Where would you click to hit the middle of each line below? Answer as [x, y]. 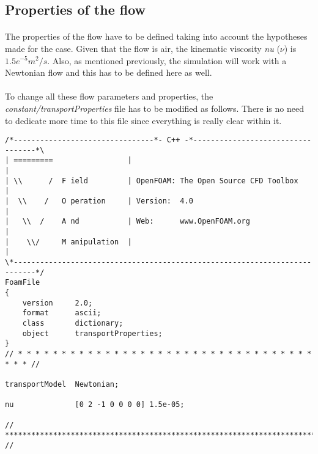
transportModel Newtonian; [62, 384]
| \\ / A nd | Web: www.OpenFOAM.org [128, 222]
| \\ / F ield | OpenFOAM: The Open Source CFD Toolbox [152, 181]
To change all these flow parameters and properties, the [109, 96]
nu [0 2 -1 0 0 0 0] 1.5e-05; [95, 405]
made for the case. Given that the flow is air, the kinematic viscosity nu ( [142, 48]
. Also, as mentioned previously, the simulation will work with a [167, 60]
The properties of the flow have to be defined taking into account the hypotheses [156, 36]
